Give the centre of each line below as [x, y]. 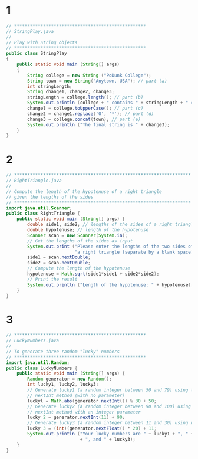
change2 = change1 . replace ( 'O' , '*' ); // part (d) [91, 114]
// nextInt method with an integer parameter [84, 412]
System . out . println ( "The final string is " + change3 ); [98, 124]
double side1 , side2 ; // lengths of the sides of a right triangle [112, 225]
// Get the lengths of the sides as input [80, 241]
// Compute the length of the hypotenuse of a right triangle [84, 191]
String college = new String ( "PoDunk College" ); [89, 75]
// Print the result [52, 279]
